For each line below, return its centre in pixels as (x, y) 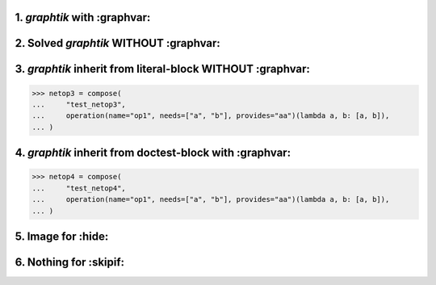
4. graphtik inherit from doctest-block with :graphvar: (153, 153)
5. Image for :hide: (62, 236)
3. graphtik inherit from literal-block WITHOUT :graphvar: (163, 69)
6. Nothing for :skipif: (70, 262)
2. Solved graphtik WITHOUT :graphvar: (118, 43)
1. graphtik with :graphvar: (83, 17)
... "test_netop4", (79, 188)
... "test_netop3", (79, 105)
